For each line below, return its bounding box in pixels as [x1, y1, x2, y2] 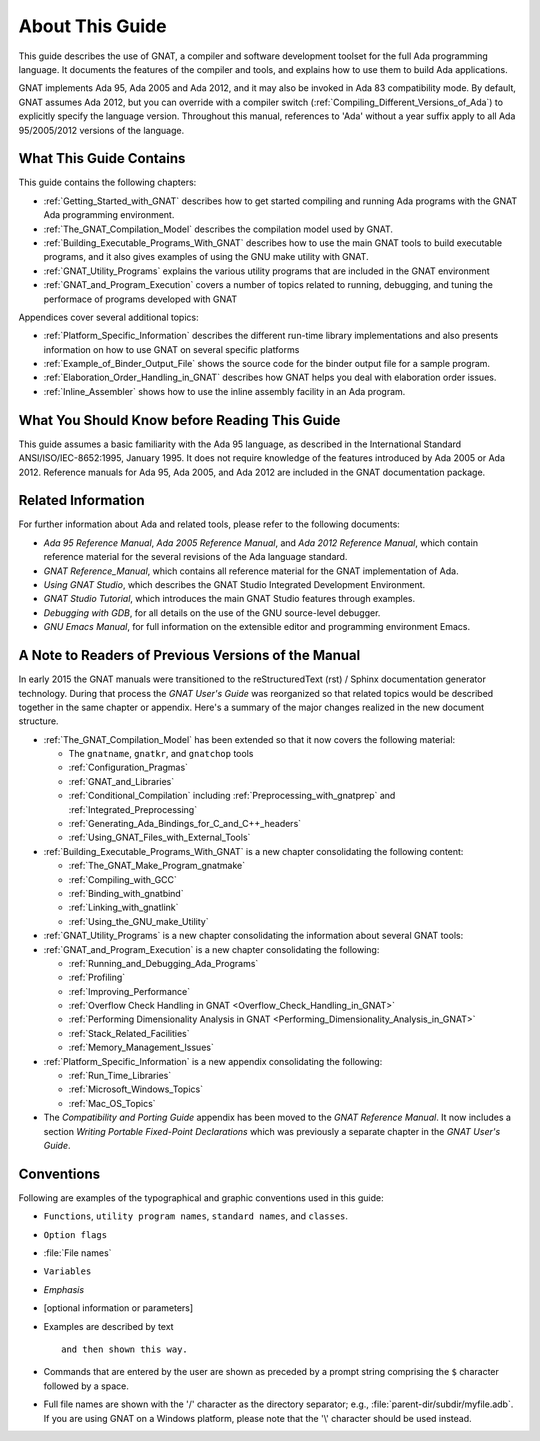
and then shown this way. [61, 1344, 189, 1355]
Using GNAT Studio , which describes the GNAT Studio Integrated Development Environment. [43, 579, 426, 591]
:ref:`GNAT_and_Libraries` [68, 775, 175, 787]
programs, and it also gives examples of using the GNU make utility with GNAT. [43, 251, 369, 263]
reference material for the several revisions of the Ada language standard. [43, 551, 348, 563]
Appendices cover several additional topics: [18, 311, 199, 323]
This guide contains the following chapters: [18, 176, 197, 189]
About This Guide [18, 15, 167, 37]
